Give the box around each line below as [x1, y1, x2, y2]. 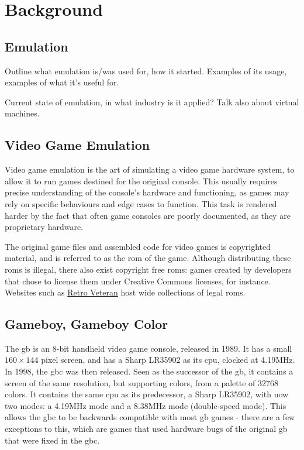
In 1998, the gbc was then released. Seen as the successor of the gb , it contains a [5, 365, 293, 377]
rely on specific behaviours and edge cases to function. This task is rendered [5, 197, 277, 209]
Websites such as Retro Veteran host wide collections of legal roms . [5, 286, 246, 298]
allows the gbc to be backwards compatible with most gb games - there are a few [5, 411, 295, 423]
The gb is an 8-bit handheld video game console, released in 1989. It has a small [5, 342, 292, 354]
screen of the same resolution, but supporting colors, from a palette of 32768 [5, 376, 279, 389]
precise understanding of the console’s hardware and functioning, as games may [5, 186, 289, 198]
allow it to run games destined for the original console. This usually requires [5, 174, 278, 187]
